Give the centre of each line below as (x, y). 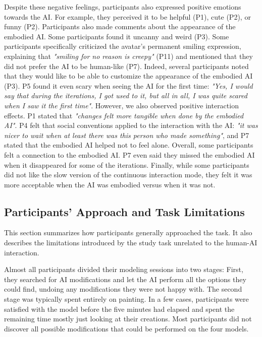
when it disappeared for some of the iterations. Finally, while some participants (127, 164)
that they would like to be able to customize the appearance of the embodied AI (128, 76)
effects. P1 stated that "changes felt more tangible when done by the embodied (124, 115)
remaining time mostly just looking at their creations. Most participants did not (128, 319)
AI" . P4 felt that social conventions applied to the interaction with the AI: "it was (131, 125)
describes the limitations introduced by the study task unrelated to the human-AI (131, 243)
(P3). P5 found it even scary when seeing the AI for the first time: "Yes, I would (128, 85)
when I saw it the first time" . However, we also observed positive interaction (121, 105)
